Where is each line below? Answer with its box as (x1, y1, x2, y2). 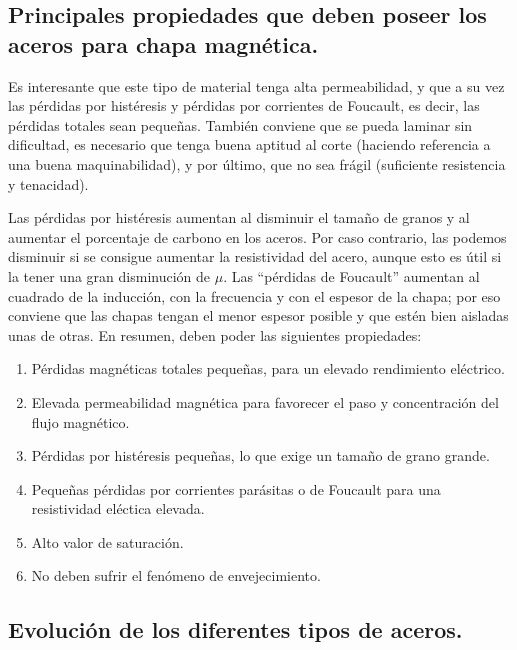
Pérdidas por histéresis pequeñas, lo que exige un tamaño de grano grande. (31, 445, 490, 466)
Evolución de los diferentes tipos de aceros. (8, 614, 463, 645)
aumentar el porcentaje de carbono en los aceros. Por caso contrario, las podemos (8, 226, 507, 247)
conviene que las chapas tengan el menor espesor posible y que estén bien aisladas (8, 305, 509, 326)
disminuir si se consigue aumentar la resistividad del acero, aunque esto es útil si (8, 246, 502, 267)
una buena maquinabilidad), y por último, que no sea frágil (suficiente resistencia (8, 153, 506, 174)
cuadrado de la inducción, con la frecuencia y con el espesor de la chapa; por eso (8, 285, 501, 306)
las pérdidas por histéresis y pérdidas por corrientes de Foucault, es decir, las (8, 95, 480, 116)
